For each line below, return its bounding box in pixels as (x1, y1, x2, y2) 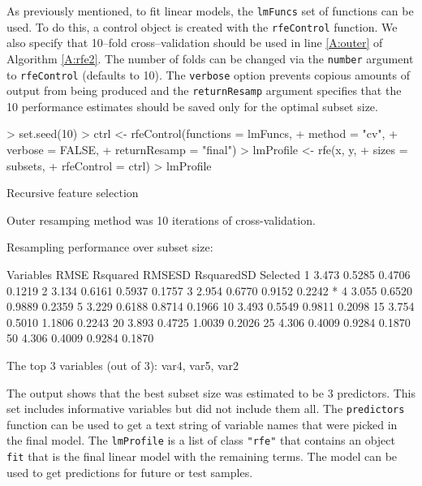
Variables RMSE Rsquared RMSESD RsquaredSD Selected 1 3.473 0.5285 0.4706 (6, 266, 411, 283)
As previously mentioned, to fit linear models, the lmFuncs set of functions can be (6, 2, 414, 19)
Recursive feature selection (6, 184, 139, 201)
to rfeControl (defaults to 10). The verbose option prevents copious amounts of (6, 66, 410, 83)
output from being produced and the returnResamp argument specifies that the (6, 82, 402, 99)
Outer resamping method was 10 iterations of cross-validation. (6, 211, 316, 228)
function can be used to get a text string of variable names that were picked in (6, 415, 398, 432)
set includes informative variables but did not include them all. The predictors (6, 400, 405, 417)
